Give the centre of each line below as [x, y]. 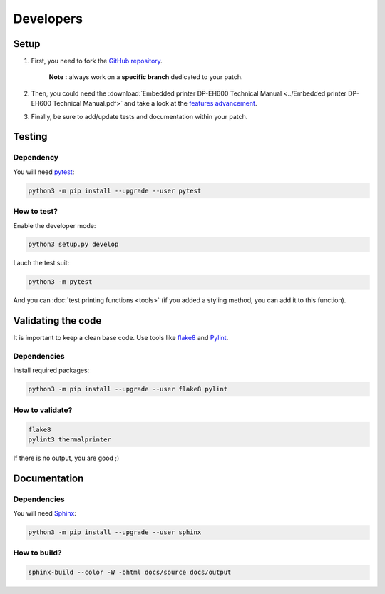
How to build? [37, 553]
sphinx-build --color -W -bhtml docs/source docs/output [130, 573]
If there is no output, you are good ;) [66, 458]
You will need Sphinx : [45, 513]
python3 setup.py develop [73, 245]
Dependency [36, 158]
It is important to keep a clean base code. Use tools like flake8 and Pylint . [121, 338]
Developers [48, 19]
